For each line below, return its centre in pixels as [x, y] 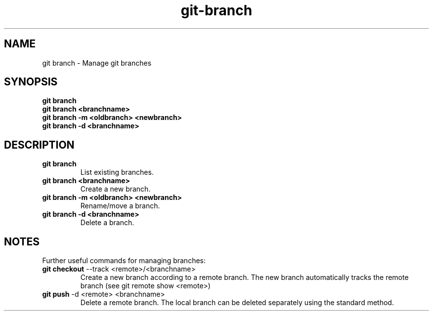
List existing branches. [117, 172]
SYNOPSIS [31, 82]
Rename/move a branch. [120, 206]
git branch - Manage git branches [97, 63]
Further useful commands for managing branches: [124, 261]
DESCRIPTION [39, 145]
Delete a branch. [107, 223]
